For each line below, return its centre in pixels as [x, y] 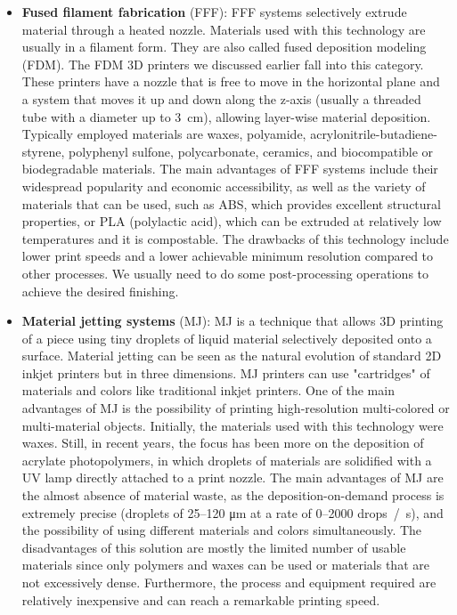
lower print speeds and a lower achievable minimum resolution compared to [228, 256]
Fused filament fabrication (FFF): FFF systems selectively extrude [214, 12]
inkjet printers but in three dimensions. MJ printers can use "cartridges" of [226, 372]
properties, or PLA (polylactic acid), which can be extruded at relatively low [232, 221]
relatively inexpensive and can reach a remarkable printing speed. [201, 599]
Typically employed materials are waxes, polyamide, [164, 134]
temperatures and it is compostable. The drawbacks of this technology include [235, 238]
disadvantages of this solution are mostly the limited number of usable [214, 547]
